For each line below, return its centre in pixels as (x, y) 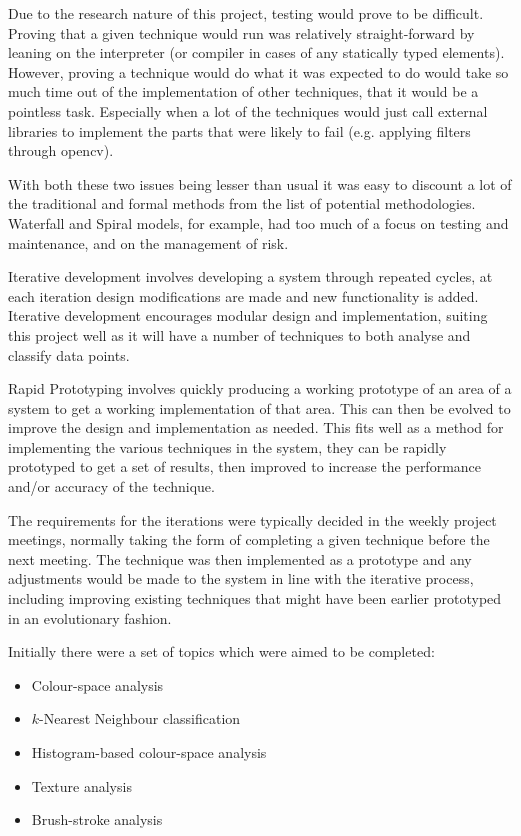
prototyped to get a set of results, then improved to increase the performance (245, 466)
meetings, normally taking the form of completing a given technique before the (249, 539)
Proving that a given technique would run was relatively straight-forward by (241, 32)
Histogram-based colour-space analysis (149, 752)
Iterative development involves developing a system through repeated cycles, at (250, 276)
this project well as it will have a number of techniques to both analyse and (239, 334)
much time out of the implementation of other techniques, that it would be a (243, 91)
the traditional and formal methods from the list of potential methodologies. (242, 203)
